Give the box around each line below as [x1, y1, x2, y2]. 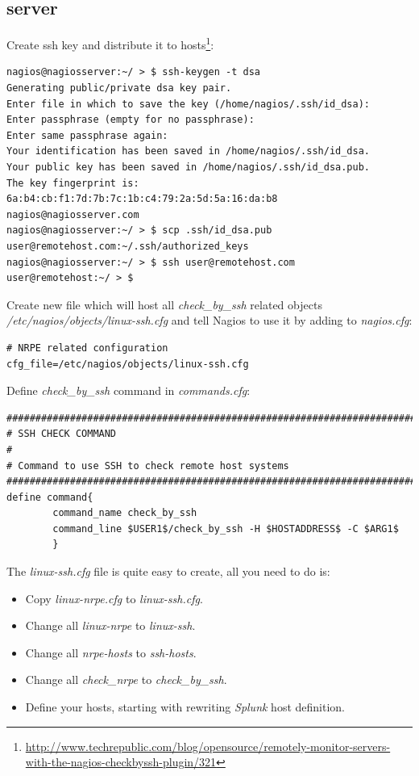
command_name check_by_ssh [52, 507, 197, 519]
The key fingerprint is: [6, 177, 139, 189]
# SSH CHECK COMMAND [6, 428, 117, 440]
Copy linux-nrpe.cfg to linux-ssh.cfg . [25, 589, 203, 606]
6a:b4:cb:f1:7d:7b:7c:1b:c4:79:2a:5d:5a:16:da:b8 [6, 193, 278, 205]
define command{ [6, 491, 93, 503]
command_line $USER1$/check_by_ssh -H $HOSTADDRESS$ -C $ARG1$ [52, 522, 399, 535]
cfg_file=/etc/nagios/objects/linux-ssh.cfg [6, 358, 249, 370]
